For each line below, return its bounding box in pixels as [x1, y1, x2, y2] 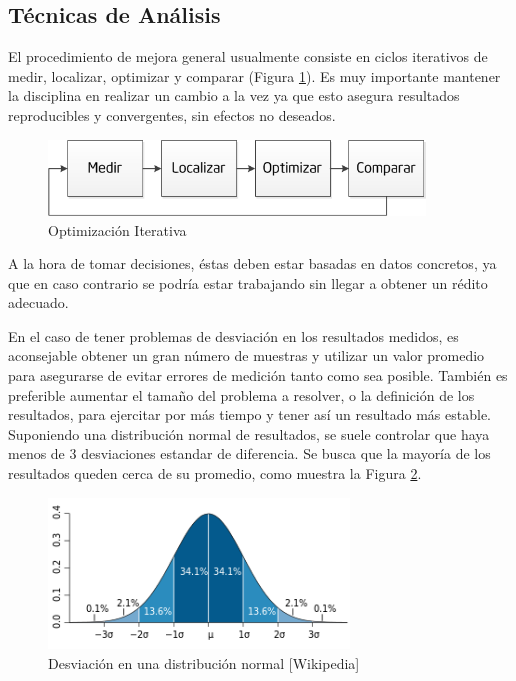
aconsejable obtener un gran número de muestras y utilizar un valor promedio [8, 345, 485, 366]
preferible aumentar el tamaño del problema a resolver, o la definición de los [8, 384, 475, 405]
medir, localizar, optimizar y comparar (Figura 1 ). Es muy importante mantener [8, 65, 501, 86]
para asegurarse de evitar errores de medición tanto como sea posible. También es [8, 365, 508, 386]
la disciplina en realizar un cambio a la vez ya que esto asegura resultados [8, 85, 460, 106]
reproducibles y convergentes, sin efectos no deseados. [8, 104, 336, 125]
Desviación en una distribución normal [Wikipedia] [48, 652, 360, 673]
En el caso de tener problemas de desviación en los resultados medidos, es [8, 325, 459, 346]
